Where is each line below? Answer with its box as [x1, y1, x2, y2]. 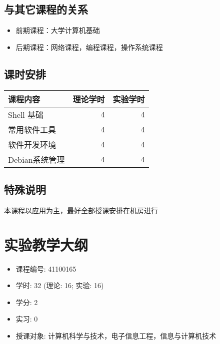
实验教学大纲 [4, 234, 88, 255]
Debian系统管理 [8, 153, 65, 165]
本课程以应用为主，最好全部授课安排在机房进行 [4, 205, 158, 215]
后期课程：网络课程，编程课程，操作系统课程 [15, 41, 163, 52]
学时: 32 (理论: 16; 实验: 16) [15, 280, 104, 291]
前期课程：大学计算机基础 [15, 25, 100, 35]
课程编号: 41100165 [15, 263, 76, 274]
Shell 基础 [8, 108, 44, 120]
